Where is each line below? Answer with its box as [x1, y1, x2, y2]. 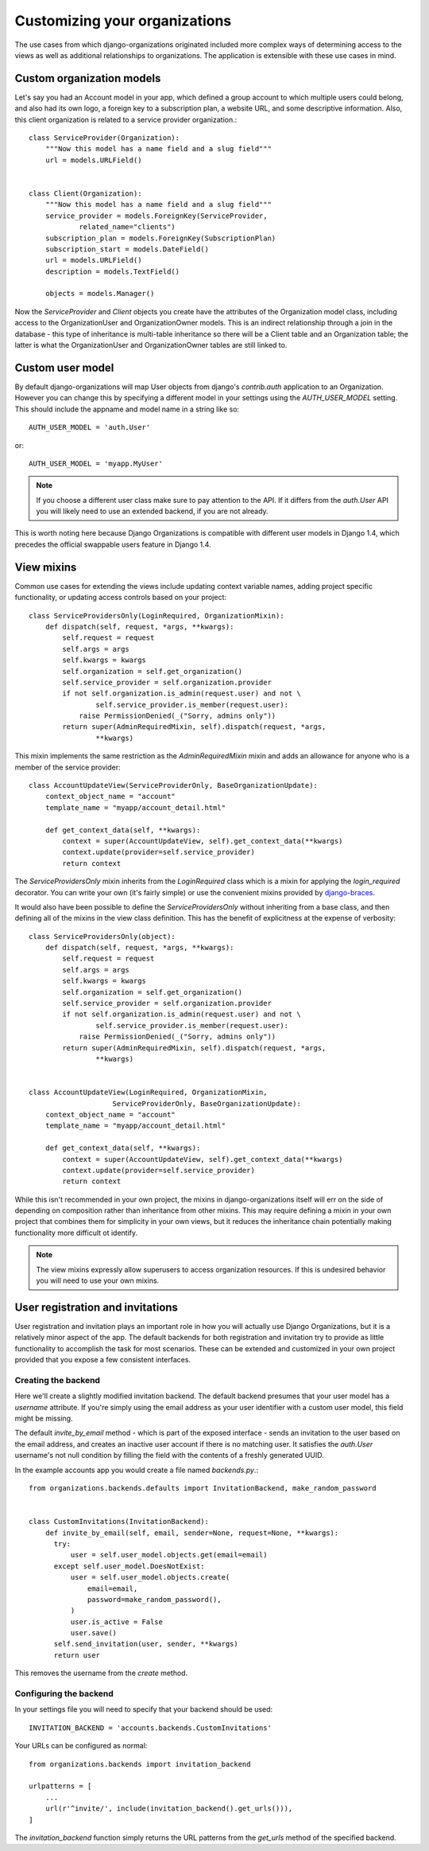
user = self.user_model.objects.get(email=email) [70, 1550, 268, 1560]
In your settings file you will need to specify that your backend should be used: [14, 1705, 273, 1714]
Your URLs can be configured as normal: [14, 1741, 148, 1751]
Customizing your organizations [14, 12, 232, 29]
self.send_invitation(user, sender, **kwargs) [53, 1639, 238, 1649]
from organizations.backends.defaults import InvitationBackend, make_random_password [29, 1483, 377, 1492]
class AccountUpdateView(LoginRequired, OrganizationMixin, [29, 1088, 268, 1097]
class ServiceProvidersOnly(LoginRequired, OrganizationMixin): [29, 611, 285, 620]
